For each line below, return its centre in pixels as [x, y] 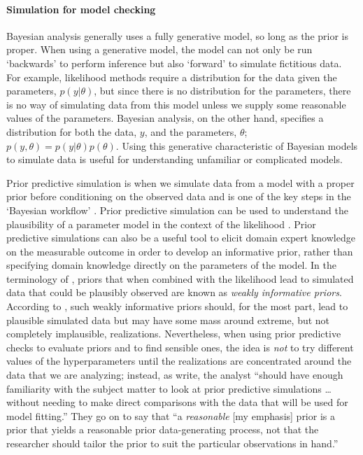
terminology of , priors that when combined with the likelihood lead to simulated [180, 278]
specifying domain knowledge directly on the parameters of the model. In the [171, 265]
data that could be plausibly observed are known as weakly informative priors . [174, 292]
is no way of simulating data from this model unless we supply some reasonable [176, 104]
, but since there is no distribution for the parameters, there [222, 91]
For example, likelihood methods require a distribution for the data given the [172, 77]
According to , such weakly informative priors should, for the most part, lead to [177, 306]
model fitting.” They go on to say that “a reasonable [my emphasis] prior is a [171, 415]
